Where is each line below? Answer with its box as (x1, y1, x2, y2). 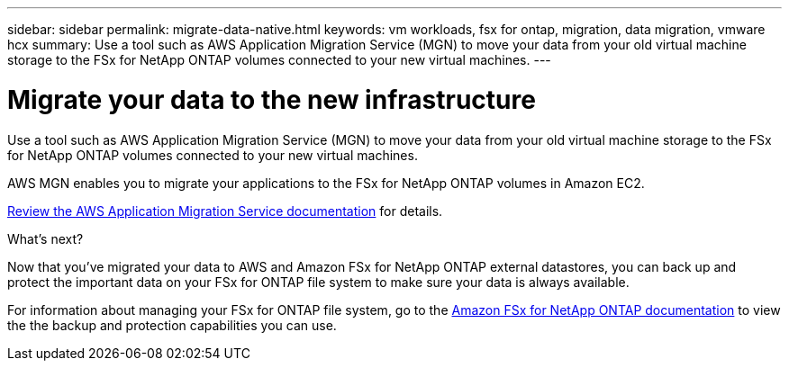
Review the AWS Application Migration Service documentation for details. (7, 202, 443, 219)
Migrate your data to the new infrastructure (7, 84, 536, 115)
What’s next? (7, 230, 84, 247)
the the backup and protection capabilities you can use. (7, 317, 337, 333)
